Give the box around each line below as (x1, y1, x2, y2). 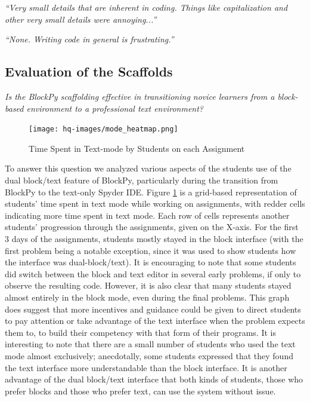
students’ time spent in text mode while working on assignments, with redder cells (5, 197, 305, 210)
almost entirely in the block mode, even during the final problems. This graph (5, 290, 290, 303)
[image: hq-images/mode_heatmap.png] (29, 125, 178, 134)
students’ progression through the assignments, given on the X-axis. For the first (5, 221, 299, 233)
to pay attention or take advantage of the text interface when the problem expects (5, 314, 305, 327)
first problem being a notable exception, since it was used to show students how (5, 244, 296, 256)
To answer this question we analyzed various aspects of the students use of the (5, 162, 292, 175)
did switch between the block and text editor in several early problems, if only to (5, 267, 301, 280)
